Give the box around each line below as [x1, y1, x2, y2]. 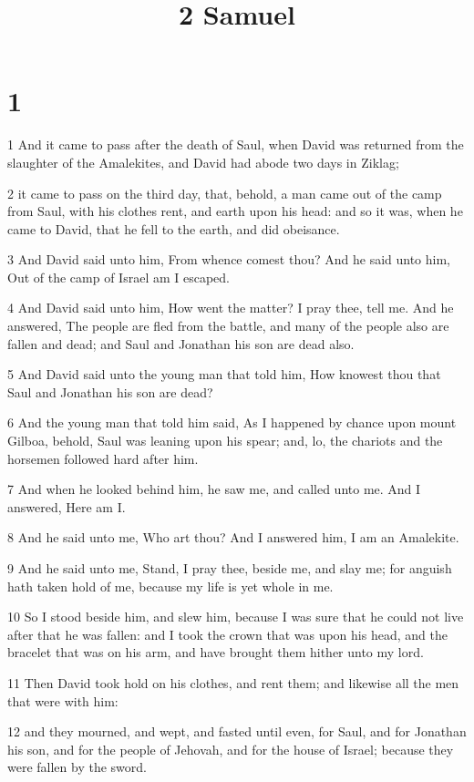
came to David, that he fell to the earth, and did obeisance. [7, 219, 340, 238]
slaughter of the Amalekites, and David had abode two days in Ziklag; [7, 152, 399, 171]
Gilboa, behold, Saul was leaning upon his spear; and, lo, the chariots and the [7, 431, 443, 450]
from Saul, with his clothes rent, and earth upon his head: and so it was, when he [7, 201, 463, 221]
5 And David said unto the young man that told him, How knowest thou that [7, 365, 441, 384]
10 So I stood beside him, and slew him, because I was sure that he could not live [7, 607, 464, 626]
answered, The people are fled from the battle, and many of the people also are [7, 316, 449, 335]
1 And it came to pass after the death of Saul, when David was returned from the [7, 135, 464, 154]
